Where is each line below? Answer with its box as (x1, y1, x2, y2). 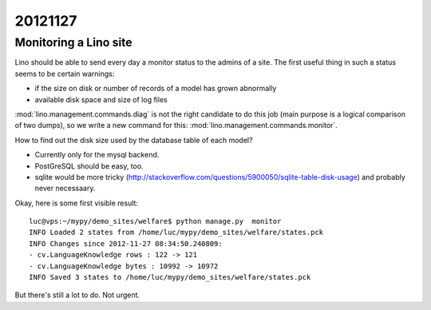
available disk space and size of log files (34, 94, 168, 104)
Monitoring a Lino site (14, 35, 132, 50)
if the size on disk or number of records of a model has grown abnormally (34, 84, 277, 93)
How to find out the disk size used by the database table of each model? (14, 135, 253, 145)
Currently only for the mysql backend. (34, 150, 160, 160)
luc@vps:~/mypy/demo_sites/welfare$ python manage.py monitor (29, 217, 282, 226)
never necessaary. (34, 184, 96, 193)
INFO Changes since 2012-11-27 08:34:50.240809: (29, 239, 223, 248)
